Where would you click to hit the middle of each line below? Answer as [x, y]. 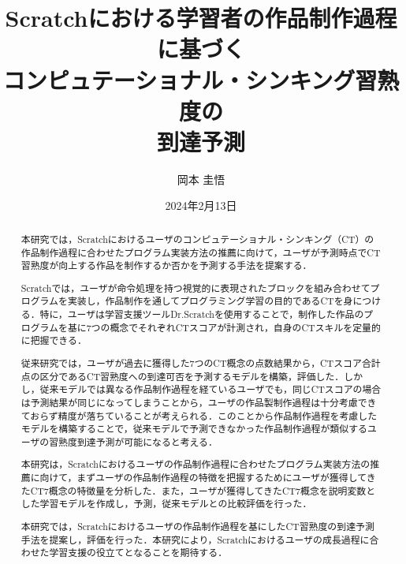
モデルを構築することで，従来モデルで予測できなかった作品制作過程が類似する [194, 429]
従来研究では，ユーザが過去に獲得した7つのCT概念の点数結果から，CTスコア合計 [201, 362]
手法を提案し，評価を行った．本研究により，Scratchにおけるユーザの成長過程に [195, 539]
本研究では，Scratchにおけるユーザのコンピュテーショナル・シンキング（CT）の [197, 239]
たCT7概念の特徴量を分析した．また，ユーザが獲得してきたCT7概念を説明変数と [198, 490]
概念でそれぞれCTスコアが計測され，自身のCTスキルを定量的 [245, 327]
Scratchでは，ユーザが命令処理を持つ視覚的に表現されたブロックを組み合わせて [196, 288]
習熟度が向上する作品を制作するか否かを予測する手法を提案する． [166, 265]
